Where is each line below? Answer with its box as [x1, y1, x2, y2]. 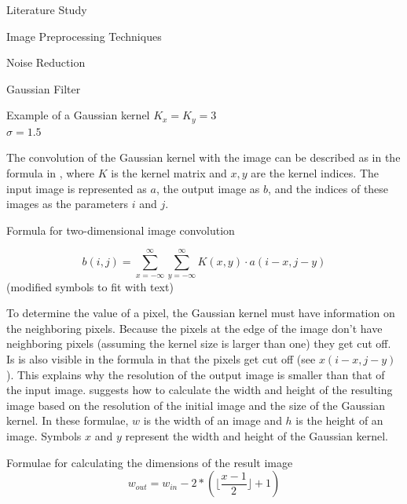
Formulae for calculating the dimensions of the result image [6, 454, 293, 470]
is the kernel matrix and [111, 165, 227, 181]
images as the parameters [6, 195, 129, 212]
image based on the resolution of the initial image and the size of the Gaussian [6, 396, 385, 413]
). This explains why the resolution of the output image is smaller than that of [6, 366, 385, 382]
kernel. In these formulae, [6, 412, 129, 429]
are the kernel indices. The [251, 165, 379, 181]
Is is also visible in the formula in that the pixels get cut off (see [6, 350, 316, 367]
